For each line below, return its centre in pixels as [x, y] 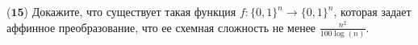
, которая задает [372, 11]
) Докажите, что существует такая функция [130, 11]
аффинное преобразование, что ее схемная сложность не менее [161, 27]
